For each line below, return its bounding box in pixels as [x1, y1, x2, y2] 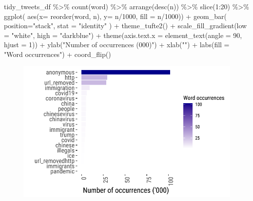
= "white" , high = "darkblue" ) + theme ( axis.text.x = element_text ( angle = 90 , [4, 30, 242, 40]
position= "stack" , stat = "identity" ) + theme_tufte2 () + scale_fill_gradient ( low [4, 20, 247, 31]
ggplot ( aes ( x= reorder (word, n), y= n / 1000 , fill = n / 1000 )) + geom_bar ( [4, 11, 227, 21]
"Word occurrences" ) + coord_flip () [4, 49, 111, 59]
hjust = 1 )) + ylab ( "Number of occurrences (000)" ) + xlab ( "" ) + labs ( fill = [4, 39, 230, 50]
